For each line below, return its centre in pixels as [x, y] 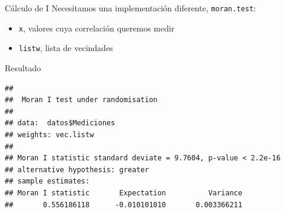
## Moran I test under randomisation [81, 100]
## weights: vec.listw [49, 135]
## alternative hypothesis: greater [77, 170]
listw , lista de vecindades [66, 48]
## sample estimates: [47, 181]
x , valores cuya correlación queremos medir [97, 28]
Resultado [23, 67]
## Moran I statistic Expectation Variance [124, 193]
